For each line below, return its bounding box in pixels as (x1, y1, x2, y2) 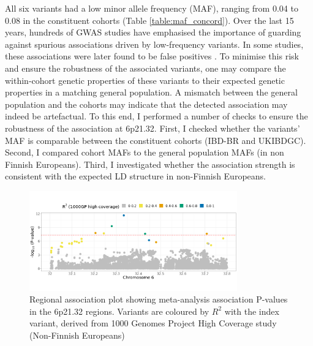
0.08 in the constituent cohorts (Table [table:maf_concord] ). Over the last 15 (5, 13, 294, 26)
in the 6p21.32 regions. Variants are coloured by (29, 304, 209, 317)
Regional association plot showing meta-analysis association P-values (29, 293, 288, 306)
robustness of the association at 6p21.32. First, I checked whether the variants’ (5, 121, 300, 134)
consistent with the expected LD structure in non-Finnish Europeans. (5, 170, 266, 182)
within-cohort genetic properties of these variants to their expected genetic (5, 73, 285, 86)
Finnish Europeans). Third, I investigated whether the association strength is (5, 157, 295, 170)
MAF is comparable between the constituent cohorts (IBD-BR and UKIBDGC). (5, 134, 306, 146)
